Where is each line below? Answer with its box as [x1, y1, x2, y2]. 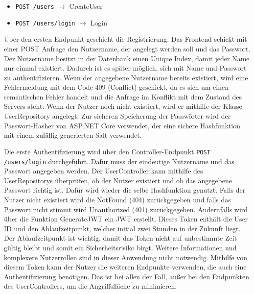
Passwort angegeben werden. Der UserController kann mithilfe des [4, 166, 203, 176]
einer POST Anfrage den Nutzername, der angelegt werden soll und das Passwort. [4, 43, 251, 53]
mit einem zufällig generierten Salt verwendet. [4, 130, 142, 140]
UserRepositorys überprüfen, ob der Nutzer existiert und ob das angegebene [4, 175, 232, 185]
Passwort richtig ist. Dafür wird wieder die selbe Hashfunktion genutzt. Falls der [4, 185, 246, 195]
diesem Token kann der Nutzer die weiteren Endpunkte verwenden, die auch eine [4, 262, 247, 272]
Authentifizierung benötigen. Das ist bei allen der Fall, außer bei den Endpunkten [4, 271, 250, 281]
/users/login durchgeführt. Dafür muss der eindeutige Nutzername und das [4, 156, 234, 166]
